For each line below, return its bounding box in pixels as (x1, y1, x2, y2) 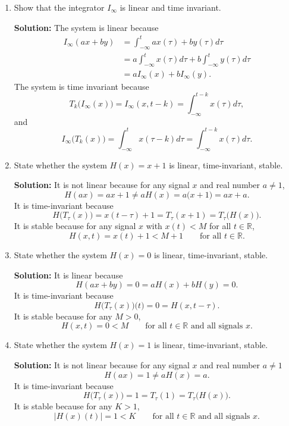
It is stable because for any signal (14, 220, 136, 232)
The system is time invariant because (14, 80, 149, 92)
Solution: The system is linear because (14, 21, 159, 33)
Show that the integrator (14, 1, 105, 13)
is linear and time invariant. (120, 1, 221, 13)
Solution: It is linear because (14, 268, 123, 281)
